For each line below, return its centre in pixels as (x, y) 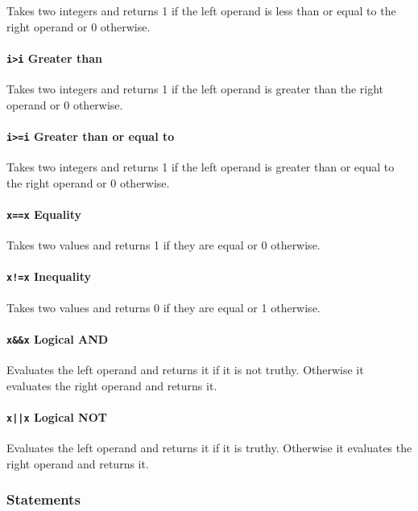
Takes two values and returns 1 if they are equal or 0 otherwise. (163, 245)
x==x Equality (44, 214)
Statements (43, 499)
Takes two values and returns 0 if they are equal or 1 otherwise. (163, 307)
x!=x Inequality (49, 276)
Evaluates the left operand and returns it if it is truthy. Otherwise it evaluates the (209, 448)
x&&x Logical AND (58, 338)
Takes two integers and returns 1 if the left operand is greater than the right (195, 89)
